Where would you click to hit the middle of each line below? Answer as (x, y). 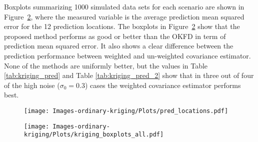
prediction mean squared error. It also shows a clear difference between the (119, 46)
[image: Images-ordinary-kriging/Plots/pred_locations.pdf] (126, 111)
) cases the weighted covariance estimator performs (163, 85)
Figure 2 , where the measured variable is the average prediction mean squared (124, 16)
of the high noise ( (32, 85)
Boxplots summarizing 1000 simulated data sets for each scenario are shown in (124, 6)
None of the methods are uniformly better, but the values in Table (106, 65)
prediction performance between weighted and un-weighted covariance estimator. (127, 55)
